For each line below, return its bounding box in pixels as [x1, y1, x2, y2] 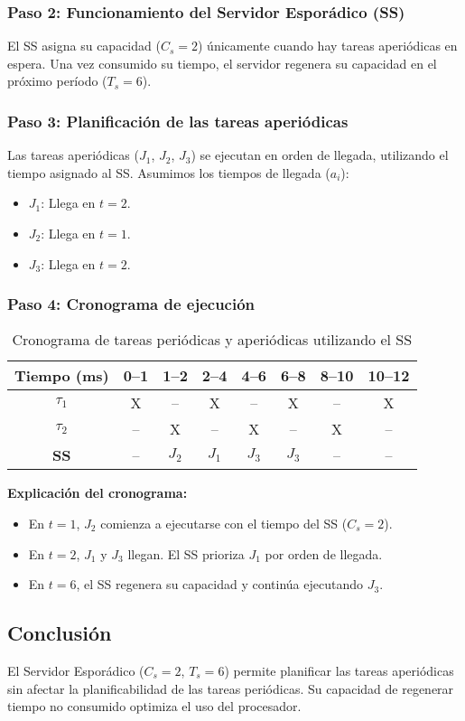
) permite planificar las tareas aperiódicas [224, 660, 454, 679]
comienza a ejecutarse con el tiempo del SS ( [100, 514, 348, 532]
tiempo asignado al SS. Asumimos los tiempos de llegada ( [7, 163, 330, 182]
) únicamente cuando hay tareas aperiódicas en [197, 36, 458, 55]
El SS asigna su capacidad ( [7, 36, 161, 55]
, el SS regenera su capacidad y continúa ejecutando [76, 575, 363, 594]
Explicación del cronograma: [7, 483, 188, 502]
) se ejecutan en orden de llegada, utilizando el [191, 145, 449, 164]
